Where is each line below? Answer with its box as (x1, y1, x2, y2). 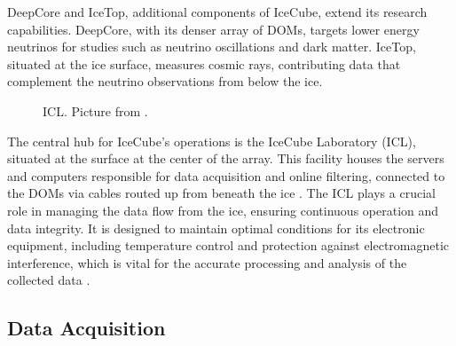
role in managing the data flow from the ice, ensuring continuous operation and (7, 201, 439, 219)
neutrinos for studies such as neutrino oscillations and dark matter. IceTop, (7, 37, 416, 56)
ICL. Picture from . (43, 101, 148, 120)
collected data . (7, 271, 90, 289)
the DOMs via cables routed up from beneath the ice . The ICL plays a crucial (7, 184, 436, 202)
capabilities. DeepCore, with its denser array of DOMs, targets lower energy (7, 20, 420, 38)
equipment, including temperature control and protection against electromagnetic (7, 236, 450, 255)
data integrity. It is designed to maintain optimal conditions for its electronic (7, 218, 425, 237)
